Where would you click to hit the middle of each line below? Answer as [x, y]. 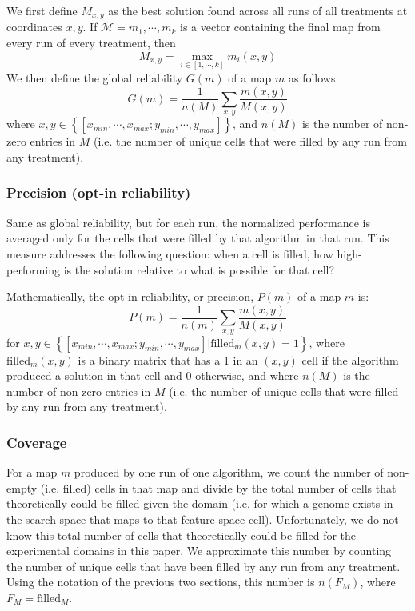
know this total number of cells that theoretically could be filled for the [182, 535]
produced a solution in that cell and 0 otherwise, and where [153, 375]
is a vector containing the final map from [280, 27]
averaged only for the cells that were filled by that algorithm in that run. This [198, 238]
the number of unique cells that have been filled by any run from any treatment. [204, 566]
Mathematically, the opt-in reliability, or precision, [130, 296]
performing [33, 269]
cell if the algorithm [350, 359]
